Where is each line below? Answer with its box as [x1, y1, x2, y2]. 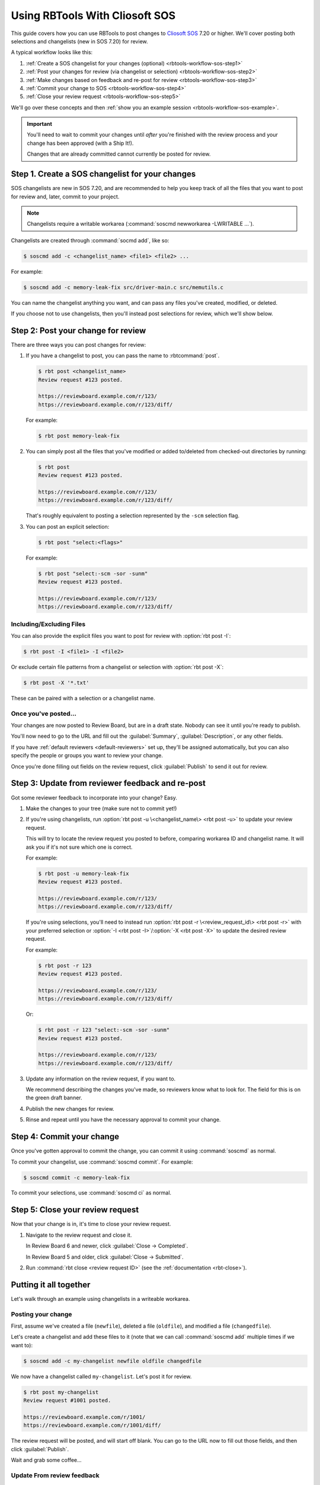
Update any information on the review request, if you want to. [25, 1075, 176, 1082]
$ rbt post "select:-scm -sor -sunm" [38, 570, 148, 577]
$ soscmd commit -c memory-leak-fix [23, 1174, 130, 1181]
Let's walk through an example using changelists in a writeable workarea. [11, 1295, 190, 1302]
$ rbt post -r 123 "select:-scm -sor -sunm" [38, 1026, 170, 1034]
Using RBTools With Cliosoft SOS [11, 9, 176, 22]
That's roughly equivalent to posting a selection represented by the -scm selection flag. [25, 512, 240, 519]
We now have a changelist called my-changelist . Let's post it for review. [11, 1373, 192, 1380]
